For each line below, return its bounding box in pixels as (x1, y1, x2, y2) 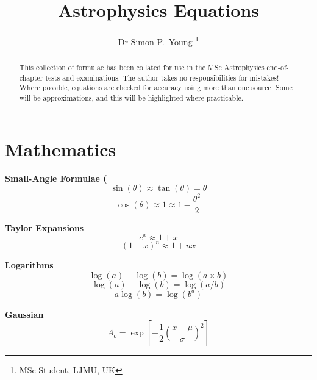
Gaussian (5, 307, 44, 320)
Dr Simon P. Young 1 (118, 34, 199, 48)
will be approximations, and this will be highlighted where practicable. (19, 93, 244, 103)
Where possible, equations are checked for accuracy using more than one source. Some (19, 82, 293, 93)
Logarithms (5, 259, 54, 271)
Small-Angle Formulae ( (5, 171, 107, 184)
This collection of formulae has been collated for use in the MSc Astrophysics (19, 62, 265, 73)
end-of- (266, 62, 289, 73)
